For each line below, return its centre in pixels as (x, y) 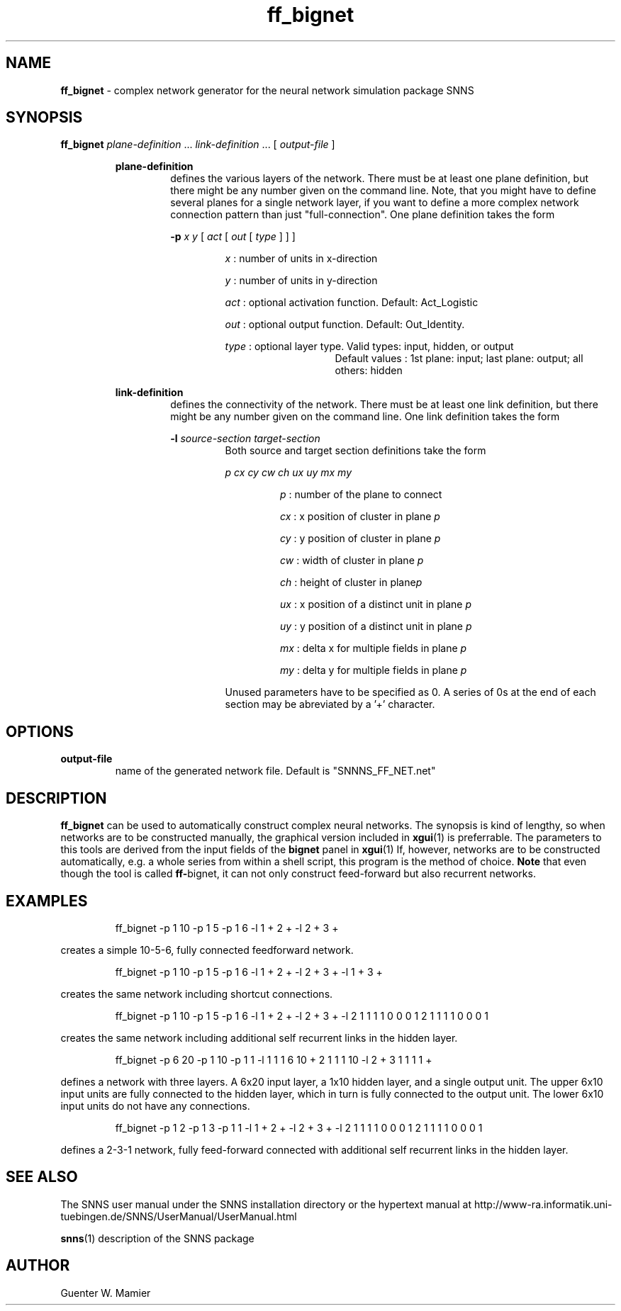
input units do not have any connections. (155, 1105)
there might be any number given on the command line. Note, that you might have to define (383, 191)
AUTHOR (38, 1266)
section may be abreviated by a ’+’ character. (330, 704)
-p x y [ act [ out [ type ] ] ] (233, 237)
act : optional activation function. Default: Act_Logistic (352, 303)
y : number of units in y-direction (301, 281)
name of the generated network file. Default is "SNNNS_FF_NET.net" (275, 771)
